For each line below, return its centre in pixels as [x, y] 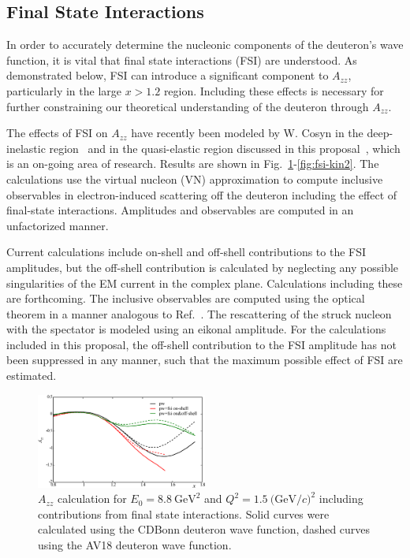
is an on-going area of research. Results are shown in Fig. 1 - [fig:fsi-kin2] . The [193, 164]
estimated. [32, 376]
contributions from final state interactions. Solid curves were [184, 513]
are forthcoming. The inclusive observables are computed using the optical [186, 298]
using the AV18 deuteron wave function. [135, 545]
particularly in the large [64, 90]
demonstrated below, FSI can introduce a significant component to [168, 75]
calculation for [92, 498]
